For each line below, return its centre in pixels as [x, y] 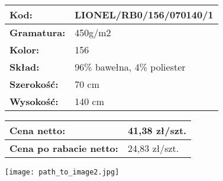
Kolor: [25, 50]
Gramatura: [38, 32]
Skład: [25, 67]
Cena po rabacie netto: [64, 148]
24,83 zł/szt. [153, 148]
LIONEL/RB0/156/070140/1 [144, 15]
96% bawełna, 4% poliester [130, 67]
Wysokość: [34, 101]
